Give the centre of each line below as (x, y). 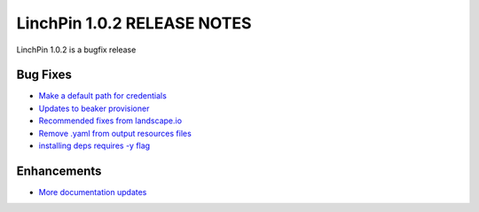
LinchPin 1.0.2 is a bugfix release (76, 50)
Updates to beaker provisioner (94, 108)
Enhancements (59, 171)
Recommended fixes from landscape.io (110, 121)
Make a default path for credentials (103, 96)
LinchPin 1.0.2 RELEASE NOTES (134, 23)
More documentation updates (93, 192)
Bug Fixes (44, 75)
